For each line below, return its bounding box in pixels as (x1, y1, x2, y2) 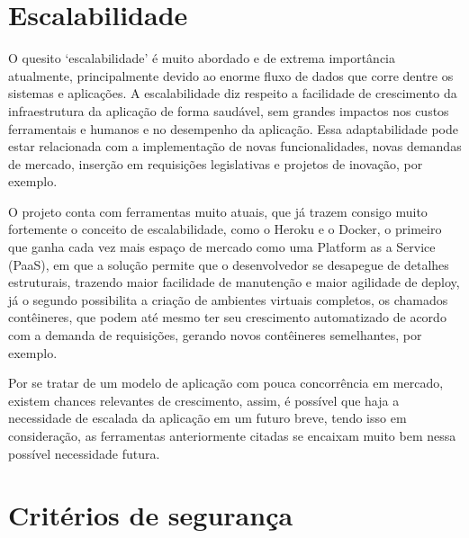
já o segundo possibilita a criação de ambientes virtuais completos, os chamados (8, 290, 448, 309)
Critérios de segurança (8, 497, 293, 534)
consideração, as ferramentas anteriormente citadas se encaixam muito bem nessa (8, 426, 456, 444)
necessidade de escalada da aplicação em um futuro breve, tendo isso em (8, 408, 407, 427)
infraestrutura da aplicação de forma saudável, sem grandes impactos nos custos (8, 101, 449, 120)
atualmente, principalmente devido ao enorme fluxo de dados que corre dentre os (8, 66, 454, 85)
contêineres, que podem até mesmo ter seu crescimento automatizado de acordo (8, 308, 446, 327)
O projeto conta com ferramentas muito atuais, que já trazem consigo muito (8, 202, 428, 220)
